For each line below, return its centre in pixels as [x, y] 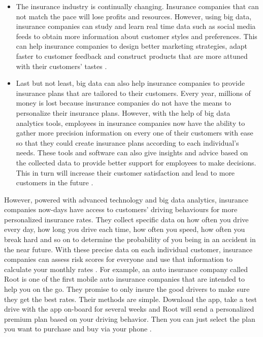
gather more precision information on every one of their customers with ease [135, 133]
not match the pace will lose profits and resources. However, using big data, [134, 16]
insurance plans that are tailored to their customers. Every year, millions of [133, 93]
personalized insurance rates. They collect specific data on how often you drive [126, 219]
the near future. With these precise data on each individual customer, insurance [128, 249]
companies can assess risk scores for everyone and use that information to [119, 259]
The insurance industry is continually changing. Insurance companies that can [137, 6]
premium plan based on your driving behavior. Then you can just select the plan [130, 318]
